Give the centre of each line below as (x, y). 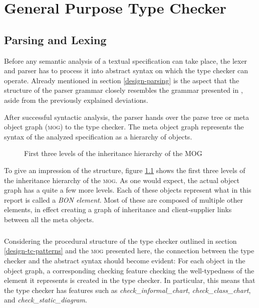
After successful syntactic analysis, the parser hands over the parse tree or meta (126, 117)
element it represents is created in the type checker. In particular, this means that (130, 280)
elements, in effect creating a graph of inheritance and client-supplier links (118, 209)
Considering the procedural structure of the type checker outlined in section (120, 241)
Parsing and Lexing (55, 39)
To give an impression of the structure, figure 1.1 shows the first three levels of (125, 170)
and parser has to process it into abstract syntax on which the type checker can (126, 70)
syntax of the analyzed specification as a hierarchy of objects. (98, 136)
